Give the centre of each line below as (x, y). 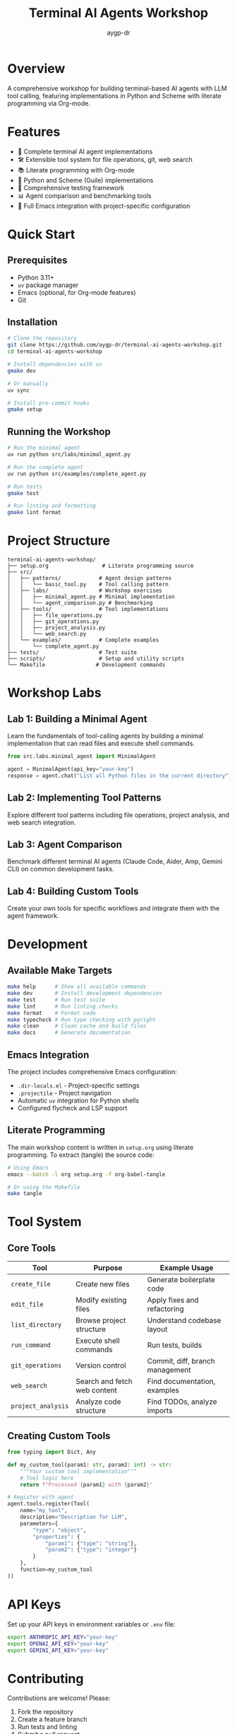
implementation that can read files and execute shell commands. (101, 743)
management (169, 1370)
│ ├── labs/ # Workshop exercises (85, 591)
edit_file (27, 1305)
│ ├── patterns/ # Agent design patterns (90, 578)
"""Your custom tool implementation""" (79, 1471)
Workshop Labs (54, 693)
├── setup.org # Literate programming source (101, 566)
